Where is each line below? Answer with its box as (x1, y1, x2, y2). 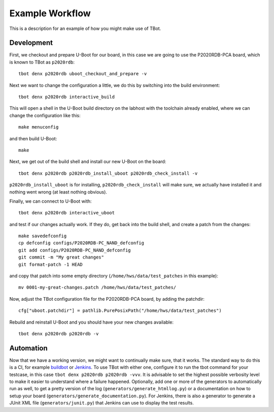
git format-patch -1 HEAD (18, 262, 83, 267)
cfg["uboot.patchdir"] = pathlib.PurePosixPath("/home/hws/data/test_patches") (18, 308, 222, 313)
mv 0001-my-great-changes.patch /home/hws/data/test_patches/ (18, 284, 177, 291)
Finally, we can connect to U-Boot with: (9, 198, 92, 204)
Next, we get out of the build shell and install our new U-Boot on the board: (9, 159, 166, 165)
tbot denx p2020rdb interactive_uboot (18, 210, 115, 216)
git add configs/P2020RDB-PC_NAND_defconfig (18, 247, 131, 253)
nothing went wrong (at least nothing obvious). (9, 188, 108, 195)
